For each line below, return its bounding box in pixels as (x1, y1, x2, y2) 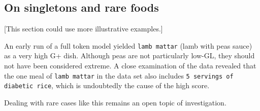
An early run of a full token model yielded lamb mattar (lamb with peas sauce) (4, 40, 252, 51)
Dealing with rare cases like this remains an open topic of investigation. (4, 97, 226, 107)
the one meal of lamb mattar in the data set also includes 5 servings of (4, 70, 234, 81)
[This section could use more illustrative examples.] (4, 23, 163, 34)
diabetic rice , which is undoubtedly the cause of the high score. (4, 80, 210, 91)
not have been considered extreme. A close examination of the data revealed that (4, 60, 256, 71)
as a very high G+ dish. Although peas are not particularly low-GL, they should (4, 50, 255, 61)
